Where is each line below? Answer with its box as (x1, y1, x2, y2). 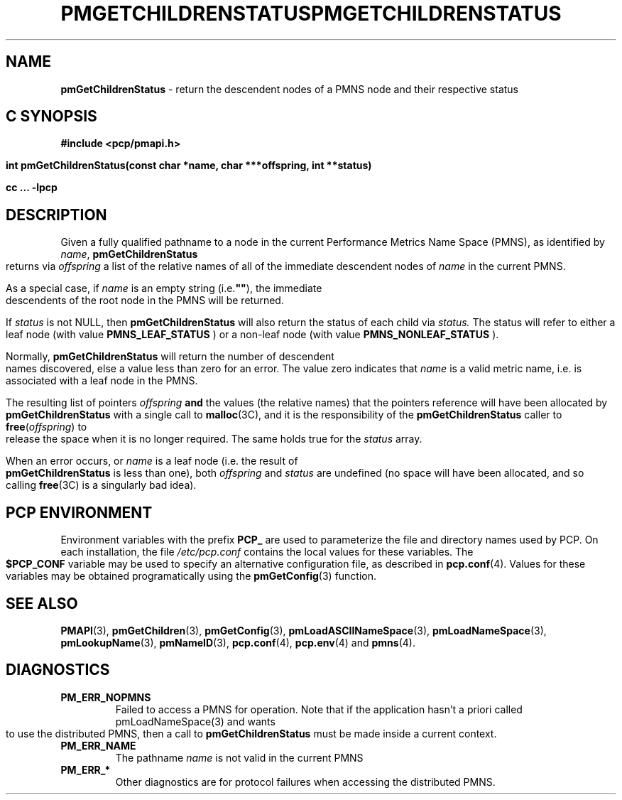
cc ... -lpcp (6, 181, 58, 194)
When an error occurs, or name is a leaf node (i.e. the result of (6, 455, 298, 467)
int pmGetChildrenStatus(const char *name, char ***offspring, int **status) (6, 159, 372, 172)
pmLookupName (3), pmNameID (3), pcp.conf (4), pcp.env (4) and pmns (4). (60, 636, 415, 649)
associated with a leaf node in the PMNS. (6, 374, 198, 387)
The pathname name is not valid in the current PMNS (115, 751, 364, 764)
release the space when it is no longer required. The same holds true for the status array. (6, 433, 422, 445)
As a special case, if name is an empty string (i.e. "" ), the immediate (6, 282, 322, 295)
